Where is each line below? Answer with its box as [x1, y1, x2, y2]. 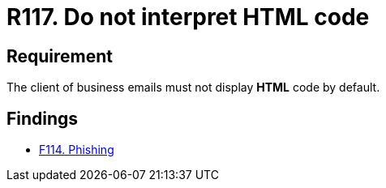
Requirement [6, 45, 114, 66]
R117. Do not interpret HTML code [6, 3, 370, 31]
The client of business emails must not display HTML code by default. [6, 80, 380, 95]
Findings [6, 108, 79, 129]
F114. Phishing [39, 143, 114, 157]
